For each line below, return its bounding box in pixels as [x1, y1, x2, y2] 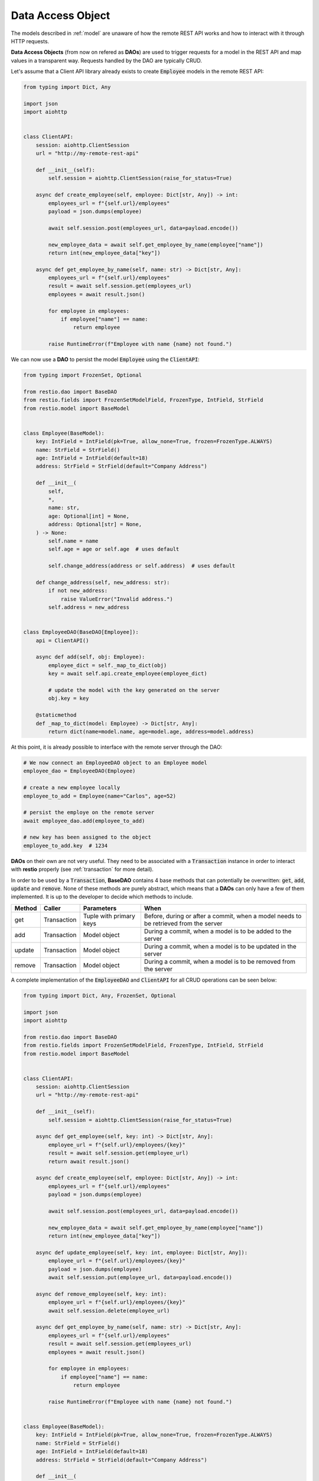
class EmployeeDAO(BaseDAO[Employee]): [23, 629, 139, 636]
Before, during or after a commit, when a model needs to [144, 912, 302, 920]
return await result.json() [48, 1158, 130, 1165]
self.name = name [48, 537, 99, 544]
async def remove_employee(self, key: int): [35, 1290, 167, 1297]
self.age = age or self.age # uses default [48, 546, 180, 553]
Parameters [83, 904, 117, 912]
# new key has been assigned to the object [23, 834, 152, 841]
